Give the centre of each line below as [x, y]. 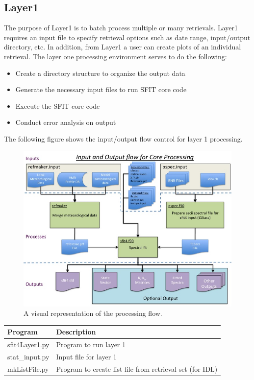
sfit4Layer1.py [28, 344]
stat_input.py [28, 356]
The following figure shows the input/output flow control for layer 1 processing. [123, 138]
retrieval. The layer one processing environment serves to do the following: [115, 56]
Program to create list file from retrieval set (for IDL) [137, 368]
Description [76, 332]
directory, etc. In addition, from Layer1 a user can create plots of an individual [123, 47]
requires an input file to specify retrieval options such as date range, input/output [127, 37]
